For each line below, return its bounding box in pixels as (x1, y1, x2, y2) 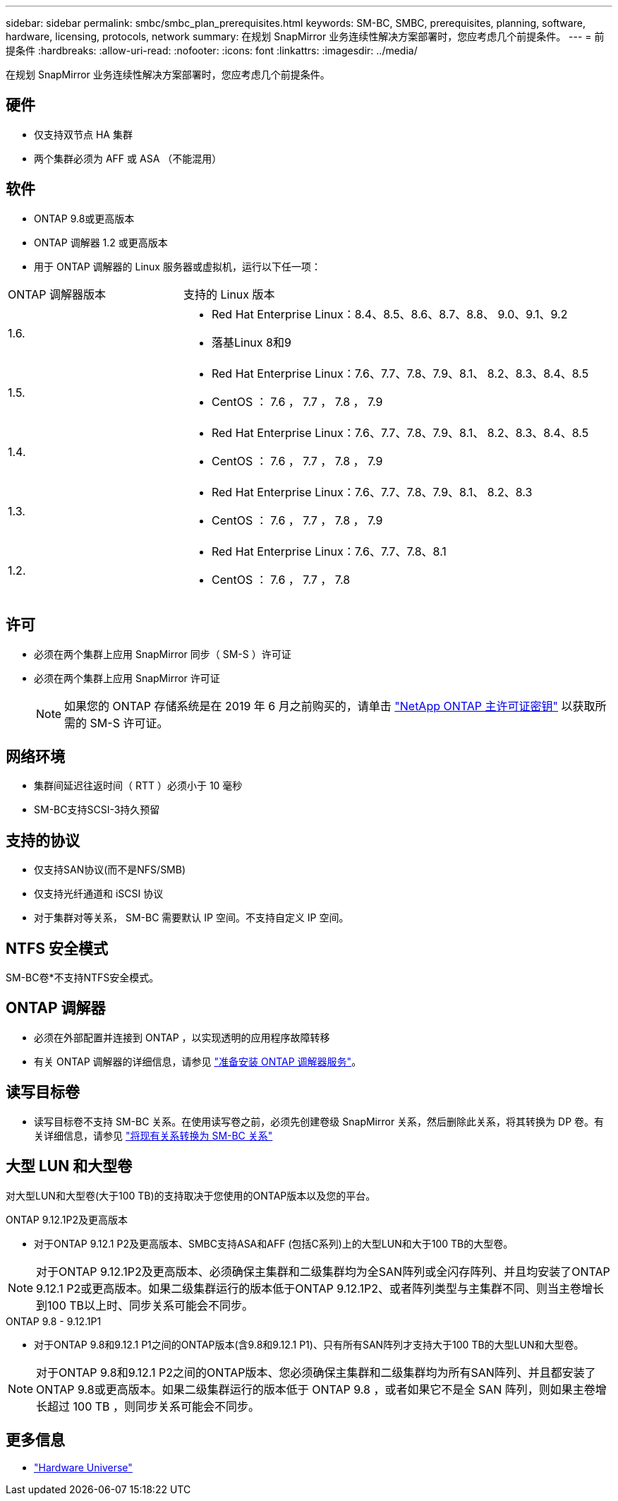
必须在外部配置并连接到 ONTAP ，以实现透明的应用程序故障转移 (34, 1031, 330, 1043)
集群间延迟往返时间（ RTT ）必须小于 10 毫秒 (34, 779, 243, 792)
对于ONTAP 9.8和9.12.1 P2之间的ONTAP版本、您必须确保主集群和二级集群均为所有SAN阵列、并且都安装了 (36, 1365, 596, 1380)
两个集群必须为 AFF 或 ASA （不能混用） (34, 152, 222, 165)
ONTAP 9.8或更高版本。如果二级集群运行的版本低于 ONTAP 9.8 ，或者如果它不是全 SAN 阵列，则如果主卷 (36, 1382, 595, 1397)
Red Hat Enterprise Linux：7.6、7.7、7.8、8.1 (211, 544, 447, 558)
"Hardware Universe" (34, 1461, 133, 1474)
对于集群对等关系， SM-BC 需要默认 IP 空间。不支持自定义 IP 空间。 (34, 911, 349, 924)
